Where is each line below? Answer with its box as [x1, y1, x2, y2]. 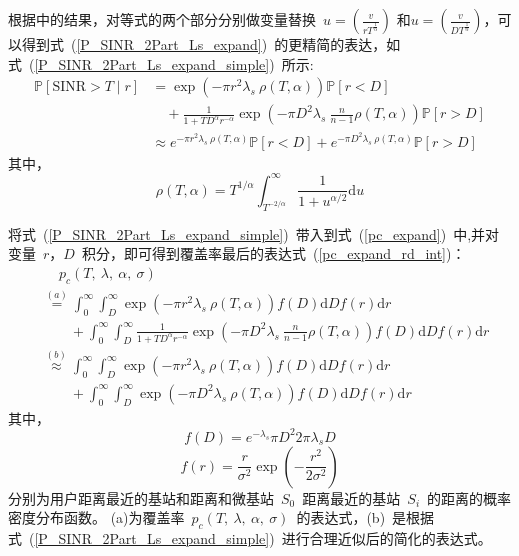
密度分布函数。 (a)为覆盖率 [8, 507, 185, 528]
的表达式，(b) [296, 507, 386, 528]
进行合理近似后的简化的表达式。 [281, 528, 492, 549]
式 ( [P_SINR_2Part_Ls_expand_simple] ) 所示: [8, 53, 314, 74]
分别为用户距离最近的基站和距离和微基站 [8, 487, 274, 508]
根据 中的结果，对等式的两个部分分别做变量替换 [8, 9, 316, 29]
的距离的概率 [427, 487, 512, 508]
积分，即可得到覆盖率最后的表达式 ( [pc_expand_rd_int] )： [81, 243, 466, 264]
